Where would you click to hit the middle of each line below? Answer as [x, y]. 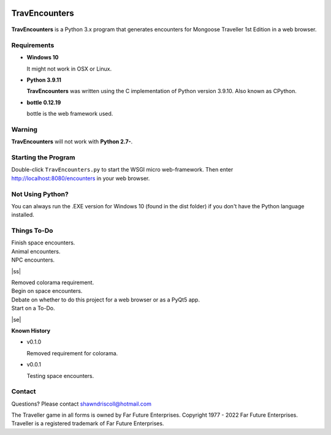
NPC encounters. [33, 260]
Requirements [33, 45]
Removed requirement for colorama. [72, 353]
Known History [31, 330]
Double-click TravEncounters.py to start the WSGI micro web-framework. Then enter [122, 170]
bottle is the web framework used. [70, 114]
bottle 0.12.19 [44, 102]
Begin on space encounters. [47, 291]
